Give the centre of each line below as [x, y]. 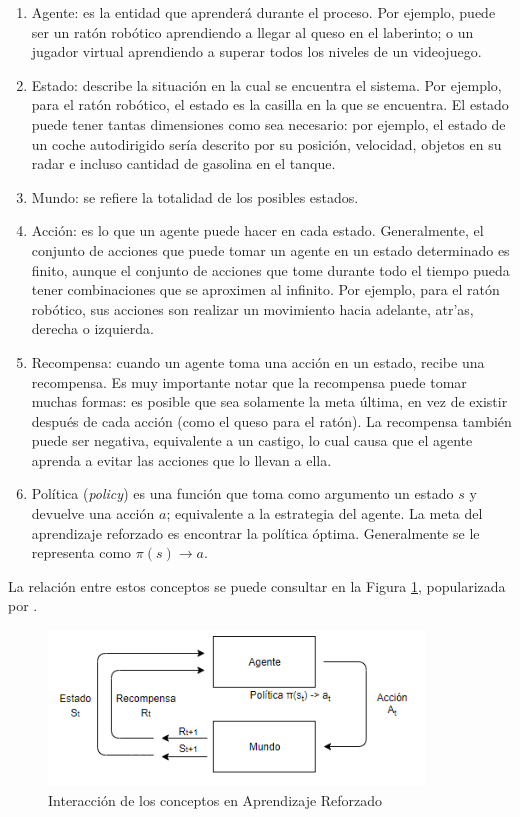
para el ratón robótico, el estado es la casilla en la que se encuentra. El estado [270, 104]
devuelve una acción [93, 513]
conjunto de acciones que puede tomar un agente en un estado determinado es [270, 249]
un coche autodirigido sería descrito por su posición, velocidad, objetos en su [266, 143]
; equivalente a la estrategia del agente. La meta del [324, 513]
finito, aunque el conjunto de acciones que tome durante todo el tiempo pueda [270, 269]
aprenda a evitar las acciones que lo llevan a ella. [181, 459]
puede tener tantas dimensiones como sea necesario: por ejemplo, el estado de [268, 123]
